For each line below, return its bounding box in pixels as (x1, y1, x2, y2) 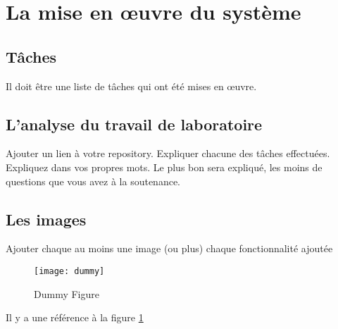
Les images (6, 208, 87, 230)
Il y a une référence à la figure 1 (6, 310, 144, 325)
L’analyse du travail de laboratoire (6, 113, 263, 135)
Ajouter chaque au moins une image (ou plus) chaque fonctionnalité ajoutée (6, 241, 333, 256)
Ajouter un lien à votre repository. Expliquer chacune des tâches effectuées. (6, 146, 330, 161)
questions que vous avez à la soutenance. (6, 173, 180, 188)
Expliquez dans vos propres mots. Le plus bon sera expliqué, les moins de (6, 159, 323, 174)
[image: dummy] (34, 266, 105, 276)
